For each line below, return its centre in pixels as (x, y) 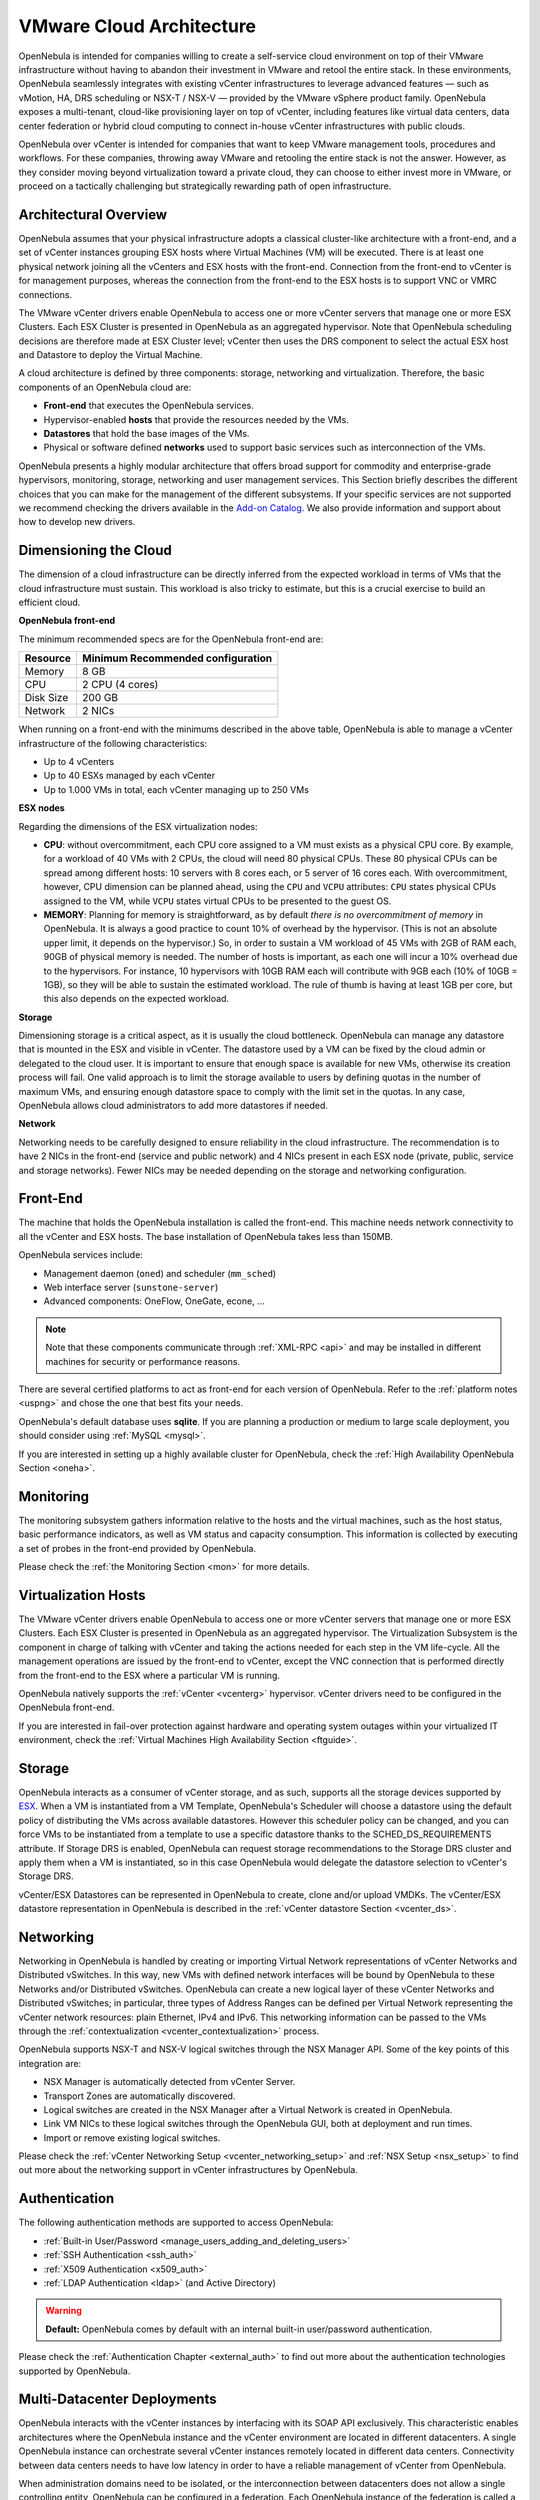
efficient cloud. (49, 602)
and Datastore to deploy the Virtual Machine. (111, 355)
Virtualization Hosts (82, 1595)
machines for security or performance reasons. (142, 1361)
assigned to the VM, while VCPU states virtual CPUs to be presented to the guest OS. (217, 901)
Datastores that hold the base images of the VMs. (146, 434)
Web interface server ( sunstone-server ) (131, 1287)
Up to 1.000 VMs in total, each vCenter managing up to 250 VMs (176, 789)
